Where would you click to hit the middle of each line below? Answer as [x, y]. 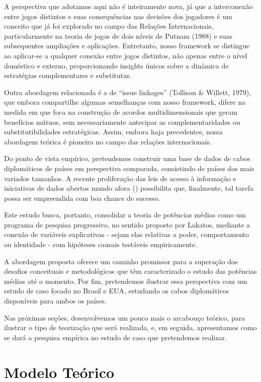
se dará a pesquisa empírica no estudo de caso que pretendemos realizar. [115, 337]
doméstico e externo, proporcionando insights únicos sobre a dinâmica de [116, 65]
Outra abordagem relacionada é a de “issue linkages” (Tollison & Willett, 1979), [128, 92]
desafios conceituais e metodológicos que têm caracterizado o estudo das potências [130, 271]
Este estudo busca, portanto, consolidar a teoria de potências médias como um [125, 215]
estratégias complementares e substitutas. [68, 75]
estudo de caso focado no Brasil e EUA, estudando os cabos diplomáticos [117, 291]
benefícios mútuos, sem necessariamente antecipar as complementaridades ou [122, 122]
